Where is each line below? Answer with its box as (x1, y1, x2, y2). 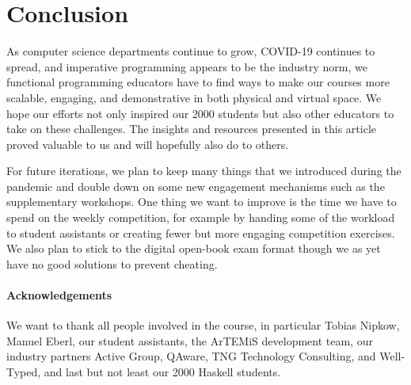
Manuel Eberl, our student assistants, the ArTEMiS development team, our (6, 332, 373, 349)
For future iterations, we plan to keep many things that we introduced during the (6, 162, 401, 179)
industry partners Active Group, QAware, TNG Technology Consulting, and (6, 348, 376, 364)
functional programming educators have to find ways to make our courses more (6, 74, 390, 90)
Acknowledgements (6, 287, 112, 303)
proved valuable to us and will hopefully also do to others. (6, 135, 289, 152)
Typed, (6, 364, 41, 380)
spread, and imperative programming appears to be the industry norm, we (6, 58, 367, 74)
